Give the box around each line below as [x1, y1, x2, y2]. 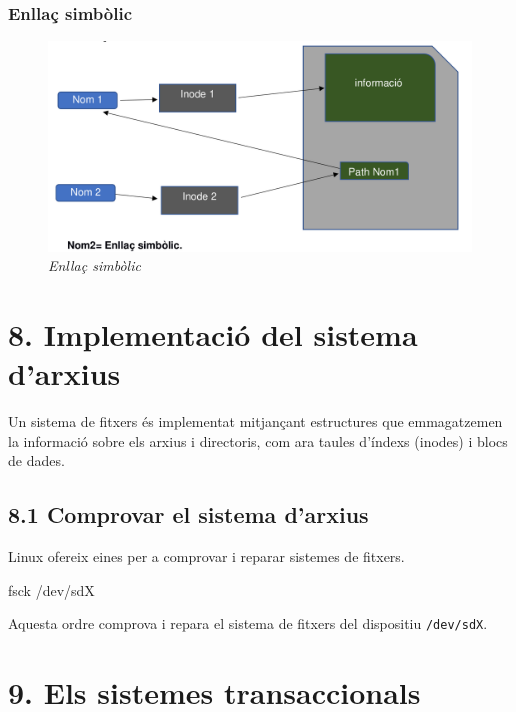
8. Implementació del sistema [8, 313, 418, 354]
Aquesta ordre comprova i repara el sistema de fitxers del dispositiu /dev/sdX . [8, 613, 488, 634]
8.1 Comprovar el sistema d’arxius [8, 499, 369, 530]
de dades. [8, 450, 65, 471]
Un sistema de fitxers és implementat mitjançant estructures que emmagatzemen [8, 411, 503, 432]
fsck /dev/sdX [8, 579, 95, 600]
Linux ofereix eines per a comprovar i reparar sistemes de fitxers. [8, 546, 405, 567]
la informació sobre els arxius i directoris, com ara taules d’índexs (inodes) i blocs [8, 430, 508, 451]
